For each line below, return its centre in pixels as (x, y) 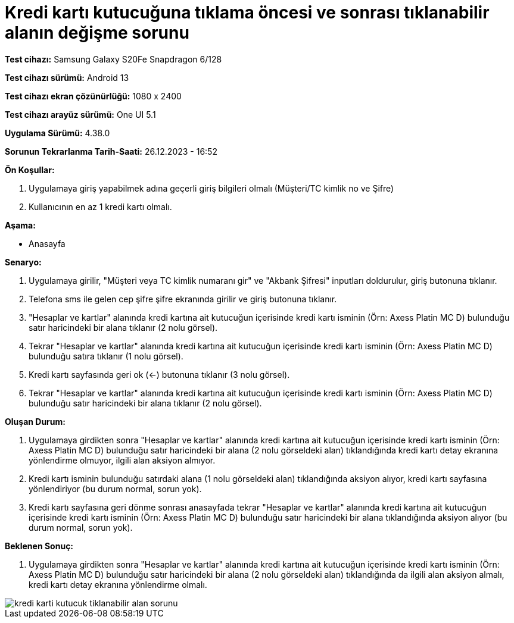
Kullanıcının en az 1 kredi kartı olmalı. (100, 206)
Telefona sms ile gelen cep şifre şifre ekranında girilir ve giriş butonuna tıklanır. (183, 299)
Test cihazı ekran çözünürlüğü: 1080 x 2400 (93, 96)
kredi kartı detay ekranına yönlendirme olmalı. (118, 584)
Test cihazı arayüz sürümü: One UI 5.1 (80, 114)
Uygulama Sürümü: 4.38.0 (57, 133)
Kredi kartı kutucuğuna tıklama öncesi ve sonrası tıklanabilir (247, 12)
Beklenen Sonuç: (39, 546)
